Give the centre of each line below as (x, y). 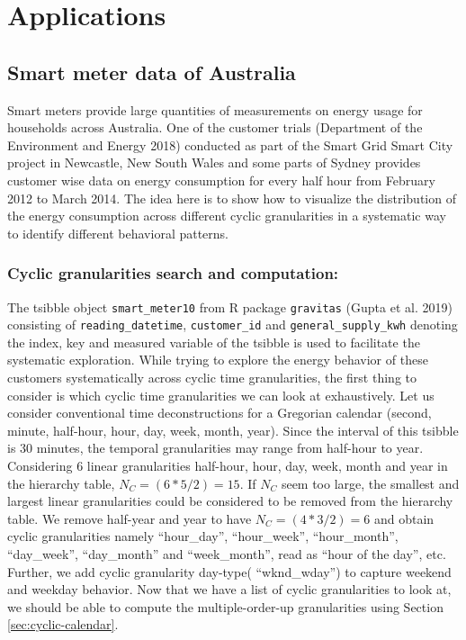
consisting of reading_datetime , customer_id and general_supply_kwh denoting (233, 325)
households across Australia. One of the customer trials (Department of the (215, 127)
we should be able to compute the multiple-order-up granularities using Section (225, 606)
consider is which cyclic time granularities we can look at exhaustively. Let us (221, 395)
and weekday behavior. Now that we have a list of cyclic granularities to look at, (229, 589)
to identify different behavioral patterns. (118, 233)
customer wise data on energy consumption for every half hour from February (221, 180)
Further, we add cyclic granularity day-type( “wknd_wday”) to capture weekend (229, 571)
